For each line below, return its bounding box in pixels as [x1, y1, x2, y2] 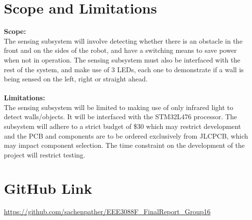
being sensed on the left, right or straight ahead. [4, 74, 148, 84]
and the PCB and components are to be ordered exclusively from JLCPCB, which [4, 130, 248, 141]
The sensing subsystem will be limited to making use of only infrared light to [4, 102, 234, 112]
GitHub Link [4, 178, 92, 198]
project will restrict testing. [4, 149, 85, 159]
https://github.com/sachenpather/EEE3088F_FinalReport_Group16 [4, 206, 211, 216]
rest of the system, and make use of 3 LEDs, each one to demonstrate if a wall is [4, 64, 244, 74]
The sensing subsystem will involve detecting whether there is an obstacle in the [4, 35, 243, 46]
